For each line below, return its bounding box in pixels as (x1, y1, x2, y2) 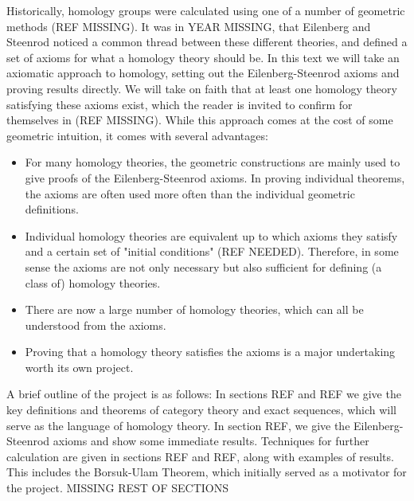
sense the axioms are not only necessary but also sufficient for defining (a (25, 258, 382, 275)
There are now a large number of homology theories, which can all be (25, 301, 364, 318)
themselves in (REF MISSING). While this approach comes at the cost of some (6, 112, 393, 128)
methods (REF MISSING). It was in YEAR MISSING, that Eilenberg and (6, 18, 371, 34)
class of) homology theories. (25, 274, 161, 291)
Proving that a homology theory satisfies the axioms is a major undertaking (25, 343, 396, 360)
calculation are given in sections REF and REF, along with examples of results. (6, 448, 394, 464)
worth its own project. (25, 358, 134, 375)
